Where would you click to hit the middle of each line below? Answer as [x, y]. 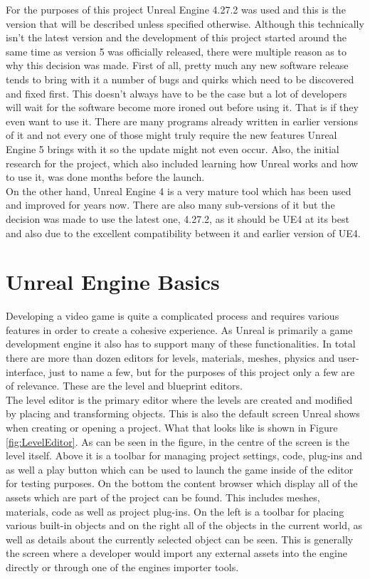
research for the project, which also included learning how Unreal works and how [182, 163]
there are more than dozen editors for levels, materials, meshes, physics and [170, 358]
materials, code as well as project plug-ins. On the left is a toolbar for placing [175, 511]
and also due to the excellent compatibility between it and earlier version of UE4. [183, 233]
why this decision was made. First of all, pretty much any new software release [177, 65]
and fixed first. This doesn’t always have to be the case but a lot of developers [176, 93]
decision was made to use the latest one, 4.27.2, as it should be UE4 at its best [178, 218]
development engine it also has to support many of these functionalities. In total [181, 344]
